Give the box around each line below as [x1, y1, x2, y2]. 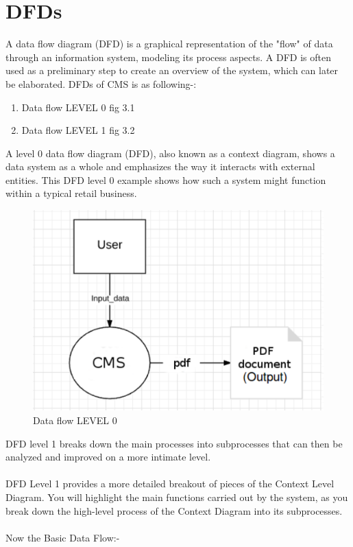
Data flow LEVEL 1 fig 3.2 [21, 123, 135, 137]
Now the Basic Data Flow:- [5, 530, 120, 544]
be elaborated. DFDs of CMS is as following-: [5, 76, 197, 91]
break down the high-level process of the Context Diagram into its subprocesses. [5, 503, 343, 517]
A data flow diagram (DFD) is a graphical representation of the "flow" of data [5, 36, 333, 51]
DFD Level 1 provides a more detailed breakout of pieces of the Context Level [5, 476, 334, 491]
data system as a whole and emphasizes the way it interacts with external [5, 159, 315, 174]
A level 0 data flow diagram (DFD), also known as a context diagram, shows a [5, 146, 335, 160]
